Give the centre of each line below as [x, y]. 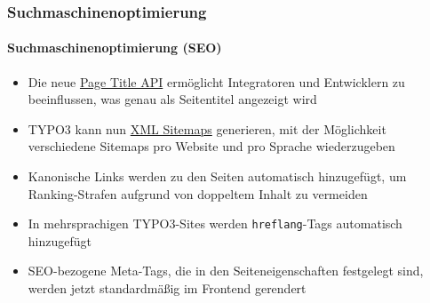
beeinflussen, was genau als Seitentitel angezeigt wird [172, 99]
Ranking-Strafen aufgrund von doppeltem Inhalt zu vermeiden [198, 193]
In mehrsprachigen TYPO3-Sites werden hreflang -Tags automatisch [215, 223]
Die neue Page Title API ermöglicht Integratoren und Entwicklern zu [216, 81]
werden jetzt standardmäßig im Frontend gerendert [167, 288]
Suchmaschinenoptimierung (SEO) [115, 48]
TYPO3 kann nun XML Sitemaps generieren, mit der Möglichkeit [207, 128]
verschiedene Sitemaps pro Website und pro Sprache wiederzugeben [211, 146]
